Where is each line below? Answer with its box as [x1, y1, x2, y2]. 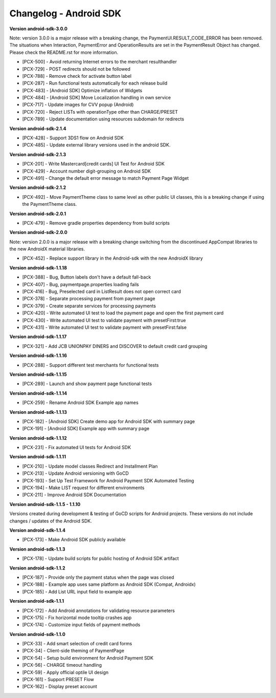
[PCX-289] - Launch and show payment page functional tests [22, 380, 152, 387]
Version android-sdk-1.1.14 [9, 390, 67, 396]
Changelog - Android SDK [9, 8, 122, 19]
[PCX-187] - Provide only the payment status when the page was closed [22, 574, 174, 580]
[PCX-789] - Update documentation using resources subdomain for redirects [22, 116, 185, 122]
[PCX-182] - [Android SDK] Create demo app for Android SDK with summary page [22, 418, 195, 425]
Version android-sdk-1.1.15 [9, 371, 67, 377]
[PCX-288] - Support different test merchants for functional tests [22, 362, 159, 368]
